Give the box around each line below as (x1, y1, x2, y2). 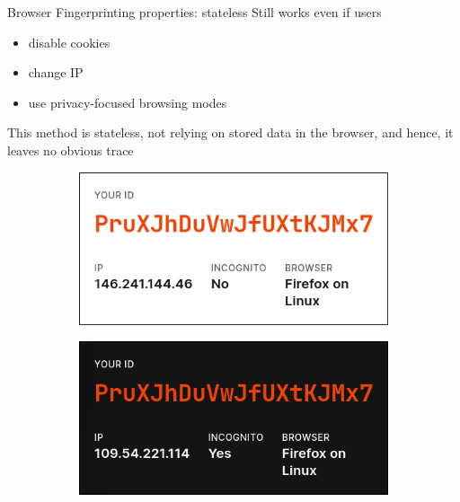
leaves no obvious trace (7, 140, 134, 159)
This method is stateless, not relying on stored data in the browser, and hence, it (7, 123, 454, 142)
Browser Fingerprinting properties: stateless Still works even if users (7, 3, 382, 21)
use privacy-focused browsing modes (28, 92, 227, 111)
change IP (28, 63, 84, 82)
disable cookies (28, 32, 111, 51)
